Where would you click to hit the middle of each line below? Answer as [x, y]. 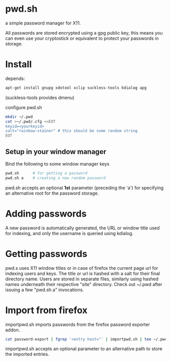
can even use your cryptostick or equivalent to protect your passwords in [82, 38]
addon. [13, 330]
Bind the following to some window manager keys [57, 164]
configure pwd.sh [24, 107]
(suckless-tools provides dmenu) [40, 97]
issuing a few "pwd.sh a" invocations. [45, 290]
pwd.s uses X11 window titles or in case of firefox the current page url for [82, 268]
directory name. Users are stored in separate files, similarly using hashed [82, 279]
